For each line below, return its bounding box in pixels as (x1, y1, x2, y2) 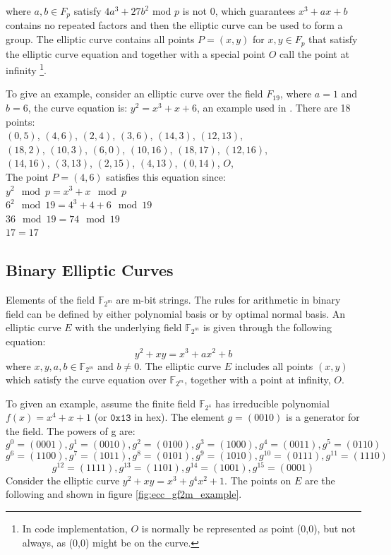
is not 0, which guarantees (182, 4, 296, 18)
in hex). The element (134, 410, 224, 424)
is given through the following (203, 320, 332, 335)
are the (304, 472, 335, 487)
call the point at (279, 46, 349, 61)
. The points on (224, 472, 291, 487)
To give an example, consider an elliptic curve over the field (6, 86, 263, 101)
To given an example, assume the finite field (6, 395, 196, 410)
